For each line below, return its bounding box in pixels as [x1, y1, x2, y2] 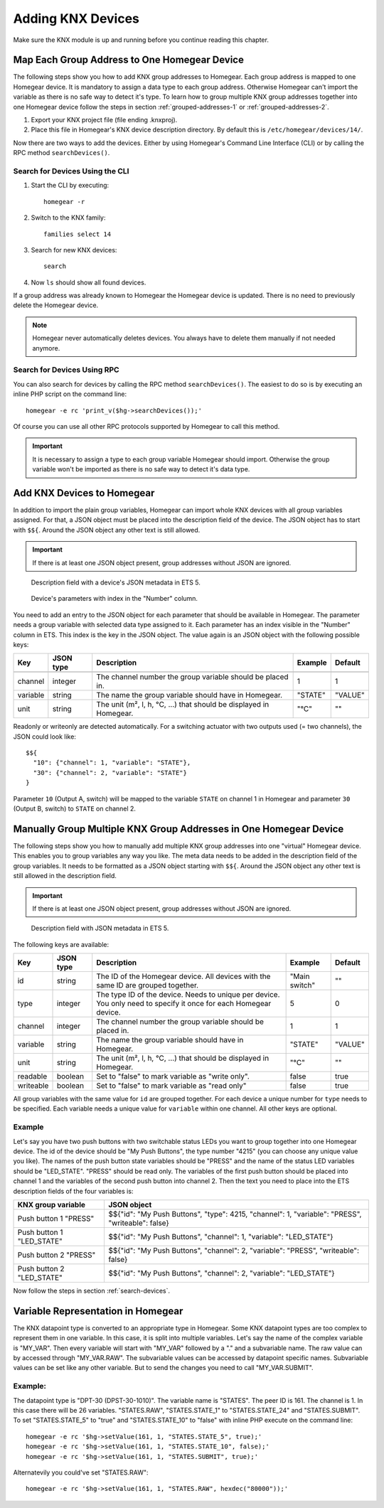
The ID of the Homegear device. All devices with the [96, 971, 271, 981]
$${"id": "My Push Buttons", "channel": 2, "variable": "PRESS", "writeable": [107, 1245, 359, 1255]
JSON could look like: [13, 732, 76, 741]
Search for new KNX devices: [31, 245, 117, 254]
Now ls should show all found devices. [31, 278, 146, 287]
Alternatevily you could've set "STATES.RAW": [13, 1468, 149, 1477]
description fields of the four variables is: [13, 1187, 134, 1195]
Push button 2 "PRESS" [17, 1250, 96, 1260]
